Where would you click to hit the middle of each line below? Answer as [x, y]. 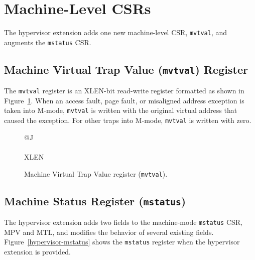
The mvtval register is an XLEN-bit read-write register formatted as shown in [124, 91]
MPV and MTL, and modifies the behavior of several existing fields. [109, 232]
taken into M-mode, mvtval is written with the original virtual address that [121, 110]
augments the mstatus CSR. [48, 42]
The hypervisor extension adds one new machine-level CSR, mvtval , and [115, 32]
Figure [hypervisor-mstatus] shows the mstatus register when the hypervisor [122, 242]
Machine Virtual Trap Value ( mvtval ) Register [126, 69]
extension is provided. [37, 251]
